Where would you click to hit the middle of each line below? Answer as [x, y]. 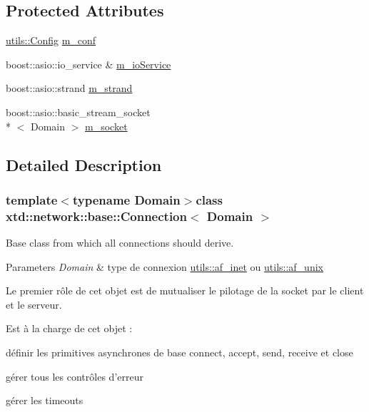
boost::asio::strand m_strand [69, 88]
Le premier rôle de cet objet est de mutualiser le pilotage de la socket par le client [185, 290]
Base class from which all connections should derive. [120, 243]
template [32, 199]
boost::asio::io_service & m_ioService [89, 64]
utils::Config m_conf [51, 40]
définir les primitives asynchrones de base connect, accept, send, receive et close [180, 352]
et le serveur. [34, 304]
